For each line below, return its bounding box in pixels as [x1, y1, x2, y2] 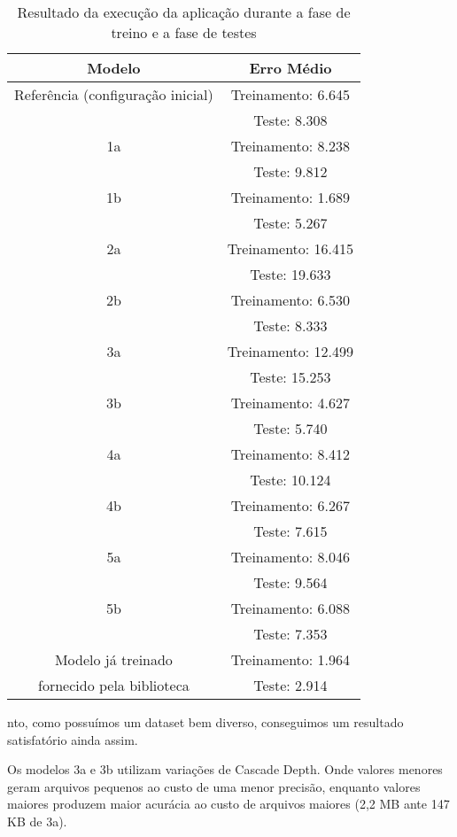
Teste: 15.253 [250, 367, 331, 387]
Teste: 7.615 [253, 521, 328, 541]
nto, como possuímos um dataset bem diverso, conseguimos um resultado [7, 713, 404, 731]
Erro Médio [249, 58, 332, 78]
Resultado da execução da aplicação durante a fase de [17, 2, 351, 22]
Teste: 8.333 [253, 315, 328, 336]
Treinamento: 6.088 [230, 598, 351, 618]
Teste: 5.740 [253, 418, 328, 438]
